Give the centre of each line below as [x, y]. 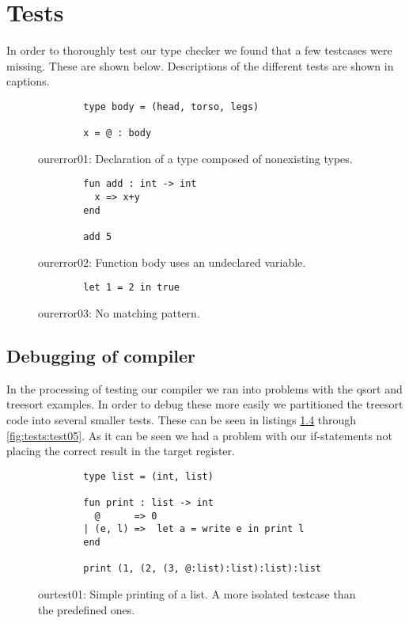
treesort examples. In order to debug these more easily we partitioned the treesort [205, 404]
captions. [28, 81]
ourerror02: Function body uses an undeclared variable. [172, 262]
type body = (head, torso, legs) [171, 106]
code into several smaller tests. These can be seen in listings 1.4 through [182, 419]
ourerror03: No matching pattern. [119, 313]
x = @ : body [117, 133]
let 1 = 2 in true [131, 288]
